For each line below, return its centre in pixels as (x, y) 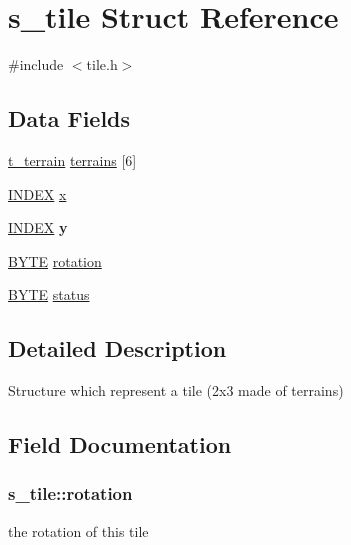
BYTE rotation (55, 260)
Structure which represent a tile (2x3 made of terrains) (176, 390)
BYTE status (49, 294)
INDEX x (37, 193)
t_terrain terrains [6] (72, 159)
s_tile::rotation (70, 493)
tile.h (102, 64)
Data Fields (69, 118)
